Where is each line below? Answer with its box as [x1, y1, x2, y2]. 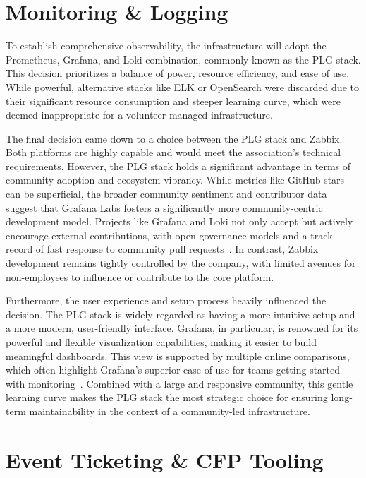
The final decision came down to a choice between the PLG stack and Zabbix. [6, 131, 343, 145]
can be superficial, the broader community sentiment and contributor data [6, 186, 327, 201]
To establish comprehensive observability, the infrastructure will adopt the [6, 38, 327, 53]
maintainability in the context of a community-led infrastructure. [29, 403, 310, 418]
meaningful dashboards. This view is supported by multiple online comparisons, [6, 348, 350, 363]
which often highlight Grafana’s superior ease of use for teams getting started [6, 362, 341, 377]
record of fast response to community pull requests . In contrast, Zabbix [6, 241, 319, 256]
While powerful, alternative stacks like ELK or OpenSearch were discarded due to [6, 79, 359, 94]
